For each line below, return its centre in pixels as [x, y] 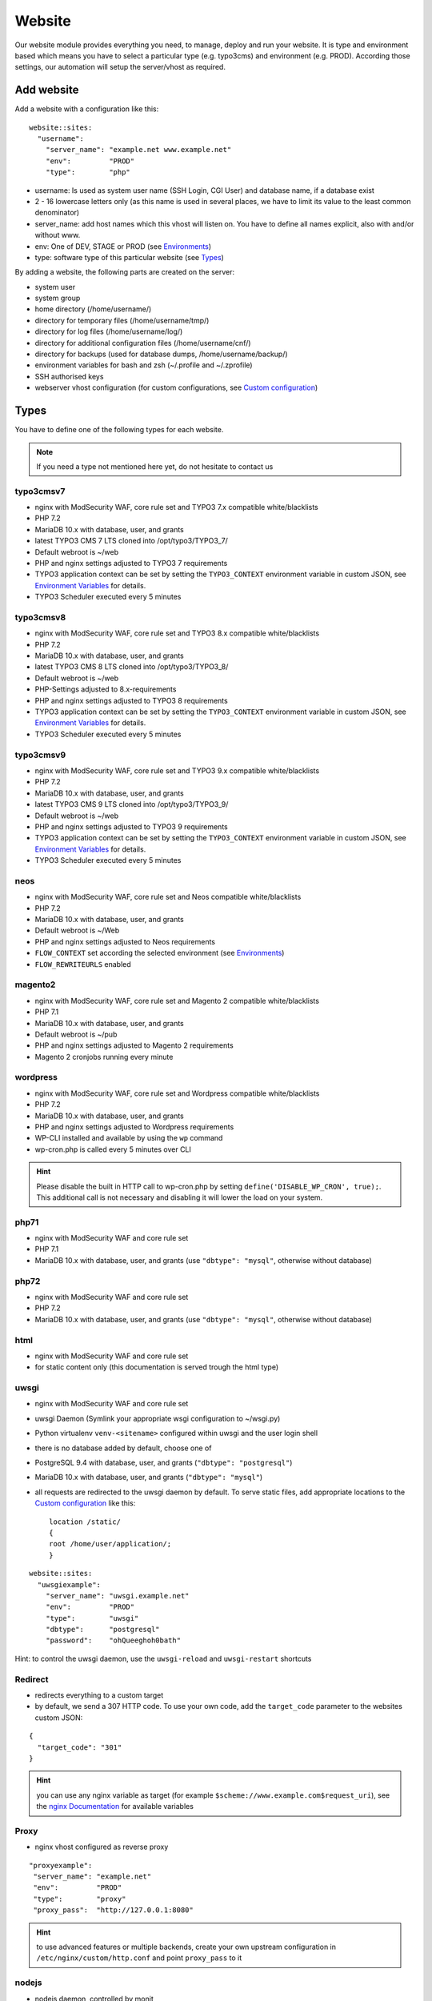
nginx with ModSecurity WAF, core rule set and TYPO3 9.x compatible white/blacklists [177, 770]
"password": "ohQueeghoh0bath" [113, 1640]
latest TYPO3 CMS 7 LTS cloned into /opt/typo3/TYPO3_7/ [131, 541]
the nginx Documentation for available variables [115, 1807]
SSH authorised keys [69, 376]
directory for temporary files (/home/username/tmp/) [122, 320]
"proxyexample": [61, 1865]
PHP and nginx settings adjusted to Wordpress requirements [134, 1127]
